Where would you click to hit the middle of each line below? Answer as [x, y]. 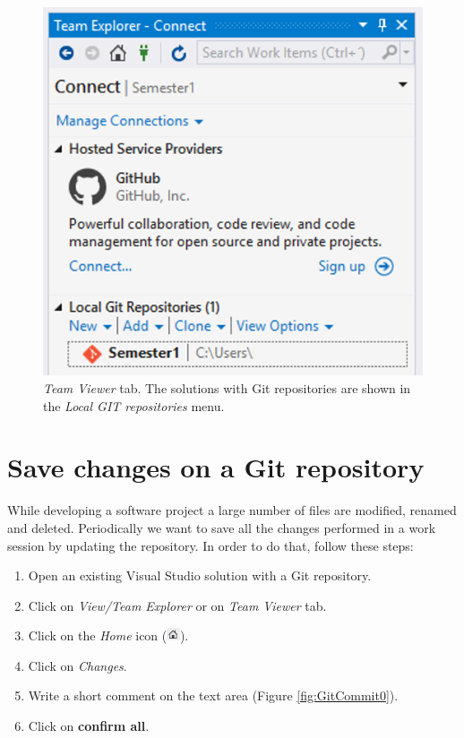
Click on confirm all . [89, 726]
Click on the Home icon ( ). [108, 635]
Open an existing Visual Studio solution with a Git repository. [200, 575]
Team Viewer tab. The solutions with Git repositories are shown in [227, 388]
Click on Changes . [77, 665]
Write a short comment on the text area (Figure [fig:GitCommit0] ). [213, 695]
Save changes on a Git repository [216, 467]
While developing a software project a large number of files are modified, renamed [232, 510]
